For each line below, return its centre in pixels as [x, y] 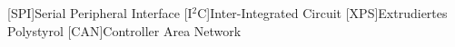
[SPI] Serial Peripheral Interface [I [100, 13]
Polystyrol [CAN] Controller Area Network [124, 30]
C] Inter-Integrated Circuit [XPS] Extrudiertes [322, 13]
